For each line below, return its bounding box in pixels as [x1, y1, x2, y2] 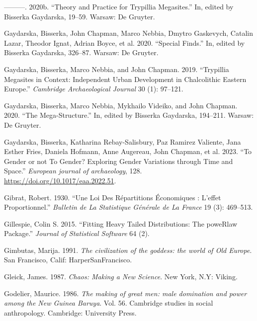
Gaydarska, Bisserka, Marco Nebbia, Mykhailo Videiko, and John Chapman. [4, 100, 238, 110]
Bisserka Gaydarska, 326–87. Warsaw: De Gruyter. [4, 47, 159, 58]
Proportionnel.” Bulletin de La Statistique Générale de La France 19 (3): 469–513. [4, 202, 253, 212]
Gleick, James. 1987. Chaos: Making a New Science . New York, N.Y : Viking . [4, 271, 238, 282]
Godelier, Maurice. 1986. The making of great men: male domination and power [4, 288, 247, 298]
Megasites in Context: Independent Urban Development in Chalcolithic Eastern [4, 74, 247, 84]
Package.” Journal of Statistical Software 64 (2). [4, 228, 150, 239]
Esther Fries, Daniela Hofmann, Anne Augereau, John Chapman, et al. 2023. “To [4, 146, 252, 157]
